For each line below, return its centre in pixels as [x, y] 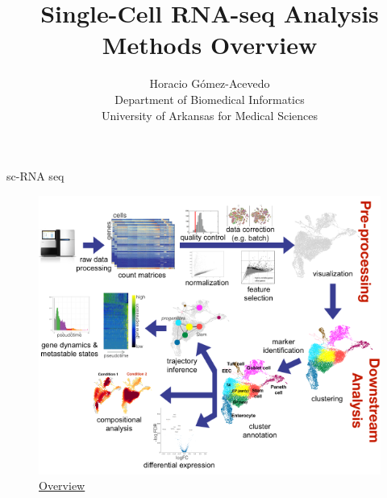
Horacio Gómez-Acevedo [210, 83]
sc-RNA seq [35, 176]
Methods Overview [210, 45]
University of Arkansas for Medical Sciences [210, 115]
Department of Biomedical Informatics [210, 99]
